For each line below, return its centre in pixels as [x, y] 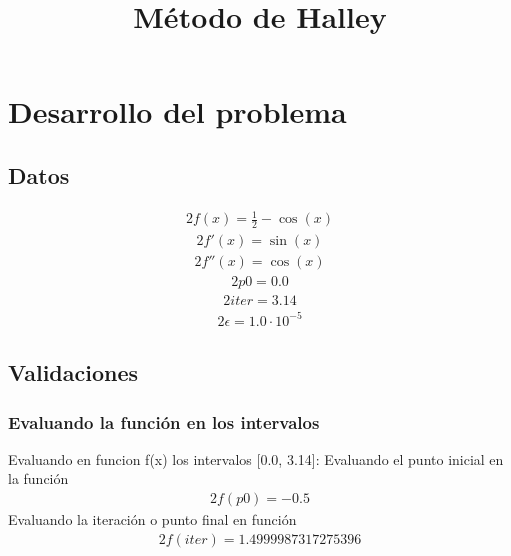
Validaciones [73, 372]
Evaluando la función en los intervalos [164, 421]
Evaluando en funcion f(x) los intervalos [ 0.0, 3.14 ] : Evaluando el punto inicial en [256, 458]
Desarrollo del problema [177, 111]
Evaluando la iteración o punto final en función [152, 519]
